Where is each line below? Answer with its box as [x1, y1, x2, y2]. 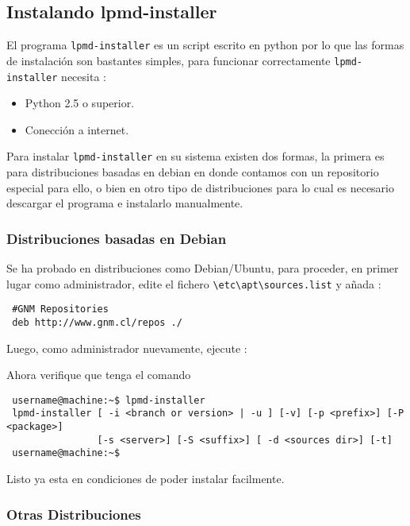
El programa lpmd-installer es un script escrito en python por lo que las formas [6, 37, 404, 53]
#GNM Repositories [12, 304, 109, 315]
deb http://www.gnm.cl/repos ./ [12, 316, 182, 328]
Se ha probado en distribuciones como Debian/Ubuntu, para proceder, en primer [6, 260, 399, 277]
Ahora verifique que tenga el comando [6, 366, 191, 383]
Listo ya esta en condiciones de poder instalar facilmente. [6, 470, 285, 487]
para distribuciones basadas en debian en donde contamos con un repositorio [6, 164, 379, 180]
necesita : [61, 68, 106, 84]
